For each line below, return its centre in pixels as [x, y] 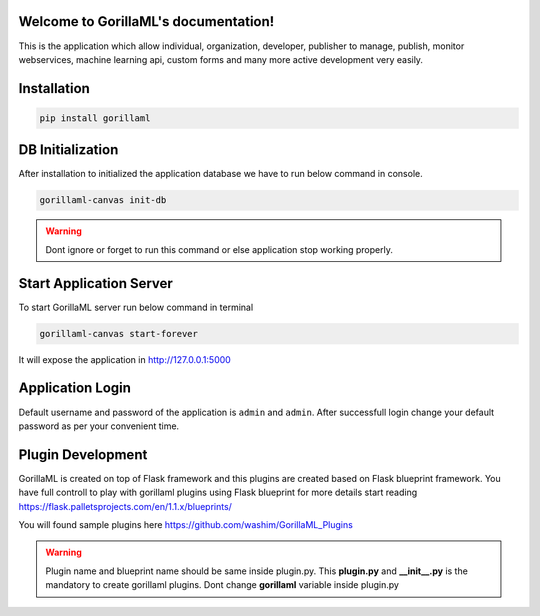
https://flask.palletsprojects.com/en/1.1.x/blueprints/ [125, 506]
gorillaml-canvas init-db [103, 200]
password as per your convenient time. [99, 426]
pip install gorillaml [95, 118]
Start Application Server [96, 283]
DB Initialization [68, 150]
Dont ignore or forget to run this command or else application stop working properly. [219, 249]
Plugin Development [83, 454]
